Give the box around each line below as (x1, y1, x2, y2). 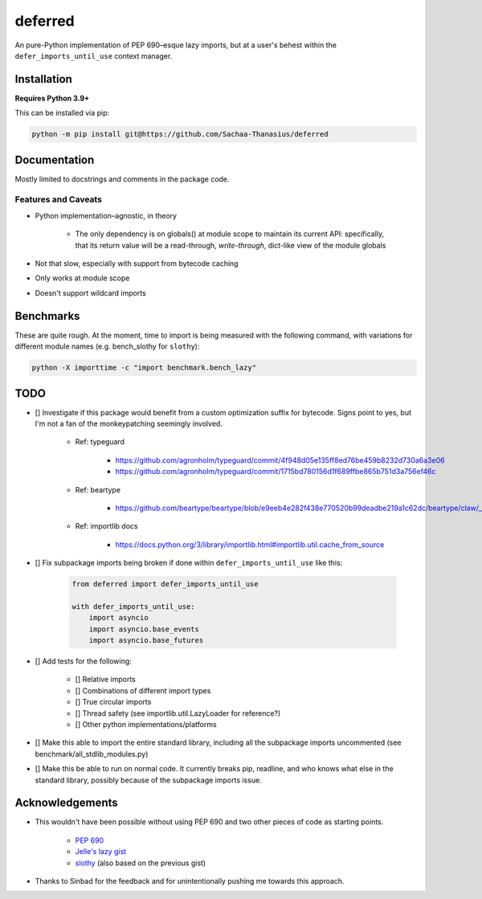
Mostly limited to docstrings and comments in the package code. (14, 174, 230, 184)
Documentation (14, 153, 95, 166)
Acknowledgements (14, 796, 118, 810)
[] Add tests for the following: (35, 656, 132, 666)
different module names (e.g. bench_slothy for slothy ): (14, 341, 200, 351)
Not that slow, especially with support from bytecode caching (35, 259, 239, 268)
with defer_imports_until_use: (71, 602, 196, 611)
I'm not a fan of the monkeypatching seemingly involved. (35, 419, 223, 428)
